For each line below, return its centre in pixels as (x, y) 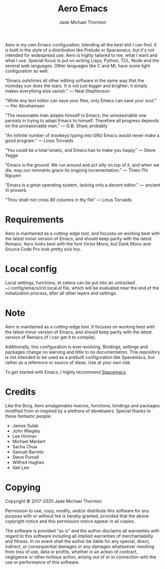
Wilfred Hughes (28, 462)
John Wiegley (26, 431)
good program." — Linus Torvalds (39, 141)
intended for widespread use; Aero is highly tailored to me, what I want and (81, 55)
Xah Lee (20, 467)
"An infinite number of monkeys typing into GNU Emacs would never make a (82, 135)
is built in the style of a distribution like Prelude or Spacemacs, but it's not (80, 50)
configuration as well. (27, 71)
